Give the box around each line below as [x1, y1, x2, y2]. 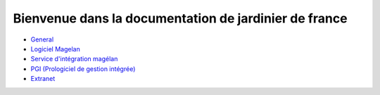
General [30, 35, 54, 44]
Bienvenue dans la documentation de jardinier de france [13, 11, 348, 26]
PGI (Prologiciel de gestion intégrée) [30, 64, 136, 73]
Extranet [30, 75, 56, 83]
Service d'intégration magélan [30, 55, 118, 63]
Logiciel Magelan [30, 44, 80, 53]
